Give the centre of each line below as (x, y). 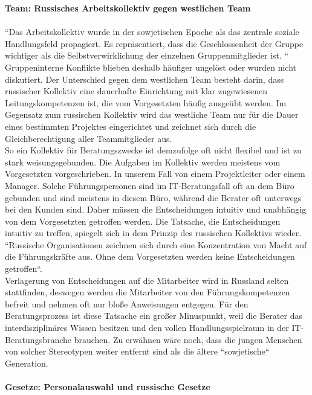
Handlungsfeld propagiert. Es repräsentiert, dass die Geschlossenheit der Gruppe (154, 43)
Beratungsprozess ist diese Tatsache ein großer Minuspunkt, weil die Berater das (154, 316)
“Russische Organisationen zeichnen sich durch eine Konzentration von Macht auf (156, 244)
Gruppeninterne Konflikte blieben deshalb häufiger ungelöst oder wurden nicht (151, 67)
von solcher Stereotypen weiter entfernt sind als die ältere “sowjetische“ (137, 351)
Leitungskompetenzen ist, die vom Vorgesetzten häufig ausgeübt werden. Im (146, 102)
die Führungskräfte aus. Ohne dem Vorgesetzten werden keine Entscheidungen (150, 256)
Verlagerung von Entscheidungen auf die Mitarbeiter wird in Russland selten (147, 280)
